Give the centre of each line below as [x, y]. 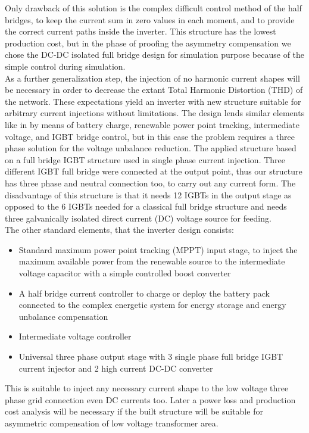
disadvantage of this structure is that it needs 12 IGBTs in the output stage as [148, 194]
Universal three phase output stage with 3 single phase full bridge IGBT [151, 356]
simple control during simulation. [65, 66]
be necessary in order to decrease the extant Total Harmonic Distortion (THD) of [154, 90]
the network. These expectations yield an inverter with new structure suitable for [153, 101]
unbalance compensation [63, 316]
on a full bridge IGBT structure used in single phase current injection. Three [145, 159]
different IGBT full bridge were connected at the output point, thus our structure [154, 171]
